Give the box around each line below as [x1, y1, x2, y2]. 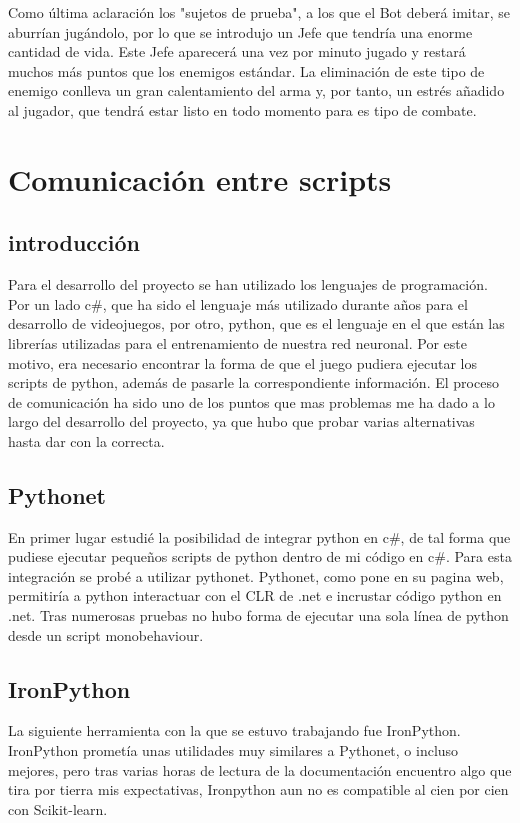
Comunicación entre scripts [8, 158, 392, 199]
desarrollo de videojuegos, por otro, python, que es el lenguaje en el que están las [8, 313, 505, 334]
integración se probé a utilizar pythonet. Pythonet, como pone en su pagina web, [8, 565, 504, 586]
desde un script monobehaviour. [8, 624, 204, 645]
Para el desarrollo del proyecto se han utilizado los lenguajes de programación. [8, 274, 488, 295]
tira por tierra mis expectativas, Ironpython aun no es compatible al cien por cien [8, 779, 509, 800]
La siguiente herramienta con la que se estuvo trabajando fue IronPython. [8, 720, 461, 741]
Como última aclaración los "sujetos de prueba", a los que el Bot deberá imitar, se [8, 2, 510, 22]
